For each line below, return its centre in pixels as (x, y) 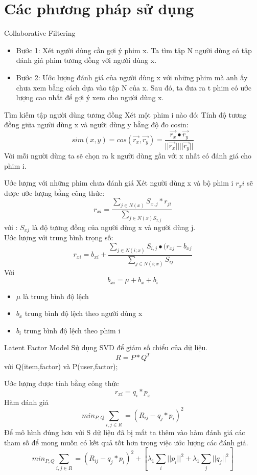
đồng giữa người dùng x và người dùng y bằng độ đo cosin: (96, 125)
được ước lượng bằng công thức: (54, 193)
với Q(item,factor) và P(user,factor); (61, 366)
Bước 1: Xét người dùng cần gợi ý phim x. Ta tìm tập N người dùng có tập (134, 50)
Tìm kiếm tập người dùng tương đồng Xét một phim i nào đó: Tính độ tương (125, 114)
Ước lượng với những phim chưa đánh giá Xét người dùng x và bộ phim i (119, 183)
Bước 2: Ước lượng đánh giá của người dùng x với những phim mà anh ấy (132, 77)
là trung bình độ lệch (56, 296)
